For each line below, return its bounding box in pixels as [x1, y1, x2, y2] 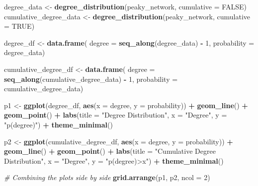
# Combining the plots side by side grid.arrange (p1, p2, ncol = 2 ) [4, 172, 210, 183]
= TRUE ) [4, 21, 35, 31]
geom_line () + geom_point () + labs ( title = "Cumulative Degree [4, 146, 216, 156]
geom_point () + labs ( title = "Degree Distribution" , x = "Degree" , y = [4, 110, 227, 120]
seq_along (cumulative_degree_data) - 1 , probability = [4, 73, 178, 84]
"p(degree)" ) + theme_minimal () [4, 119, 113, 129]
